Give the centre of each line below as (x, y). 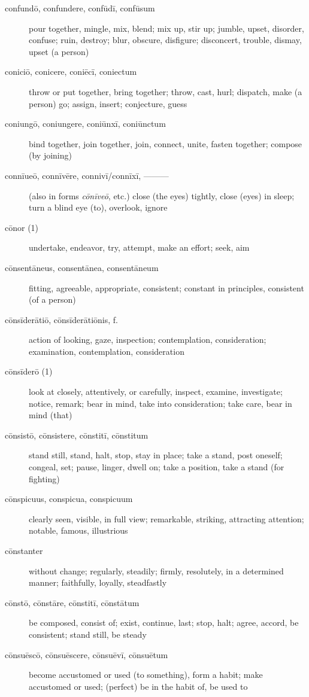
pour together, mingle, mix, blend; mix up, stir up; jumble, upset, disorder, (166, 28)
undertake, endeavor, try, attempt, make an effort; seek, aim (139, 247)
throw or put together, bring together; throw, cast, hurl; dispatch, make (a (166, 91)
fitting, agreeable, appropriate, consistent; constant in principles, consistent (166, 287)
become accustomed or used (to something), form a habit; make (146, 675)
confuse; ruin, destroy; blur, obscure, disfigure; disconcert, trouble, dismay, (165, 40)
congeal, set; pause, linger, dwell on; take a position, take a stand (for (157, 467)
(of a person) (52, 299)
